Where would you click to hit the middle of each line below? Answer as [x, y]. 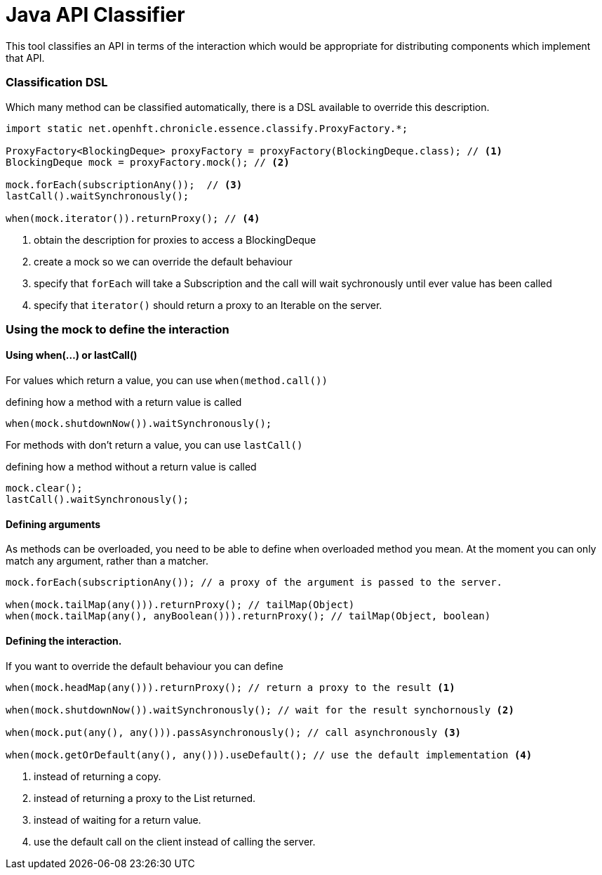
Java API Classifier [95, 15]
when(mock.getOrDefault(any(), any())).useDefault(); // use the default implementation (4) [269, 755]
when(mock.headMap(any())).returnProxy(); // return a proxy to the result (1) [230, 687]
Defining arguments [53, 524]
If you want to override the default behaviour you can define [145, 666]
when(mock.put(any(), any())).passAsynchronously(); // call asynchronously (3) [234, 732]
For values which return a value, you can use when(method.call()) [167, 381]
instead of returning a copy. [98, 776]
